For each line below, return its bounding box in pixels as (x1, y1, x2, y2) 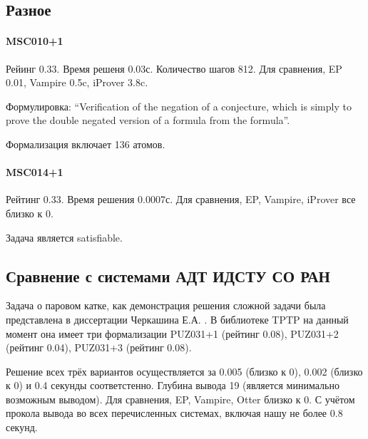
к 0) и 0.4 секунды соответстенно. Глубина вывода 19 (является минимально (6, 378, 339, 393)
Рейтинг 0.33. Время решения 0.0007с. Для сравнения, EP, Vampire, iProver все (6, 192, 356, 207)
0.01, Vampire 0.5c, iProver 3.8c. (6, 75, 148, 90)
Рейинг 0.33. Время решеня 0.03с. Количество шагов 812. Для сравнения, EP (6, 61, 342, 76)
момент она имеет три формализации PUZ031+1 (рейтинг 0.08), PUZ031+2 (6, 326, 339, 341)
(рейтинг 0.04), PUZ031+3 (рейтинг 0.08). (6, 340, 192, 355)
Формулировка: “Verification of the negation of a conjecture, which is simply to (6, 98, 352, 113)
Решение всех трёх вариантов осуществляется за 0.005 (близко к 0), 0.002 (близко (6, 363, 363, 378)
